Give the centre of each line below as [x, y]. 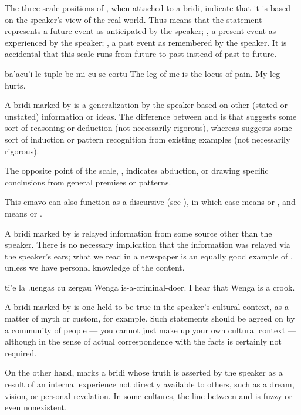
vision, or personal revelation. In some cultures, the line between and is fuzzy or [148, 395]
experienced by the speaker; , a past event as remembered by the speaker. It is [146, 42]
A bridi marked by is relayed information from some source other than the [138, 233]
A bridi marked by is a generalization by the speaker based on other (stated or [146, 105]
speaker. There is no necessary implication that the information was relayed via [148, 244]
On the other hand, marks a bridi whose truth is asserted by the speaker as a [144, 372]
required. [21, 352]
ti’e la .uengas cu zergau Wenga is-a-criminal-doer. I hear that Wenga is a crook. [150, 287]
